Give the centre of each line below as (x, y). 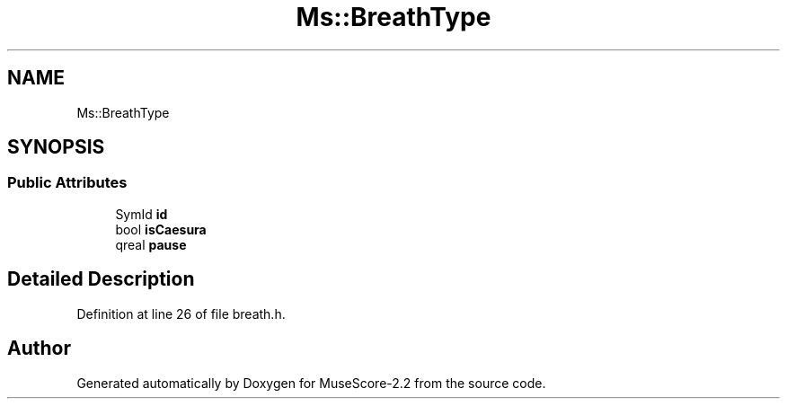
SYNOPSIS (56, 147)
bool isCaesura (161, 229)
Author (39, 349)
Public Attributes (67, 183)
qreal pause (151, 244)
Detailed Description (101, 279)
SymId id (141, 214)
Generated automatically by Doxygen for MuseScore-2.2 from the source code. (311, 383)
